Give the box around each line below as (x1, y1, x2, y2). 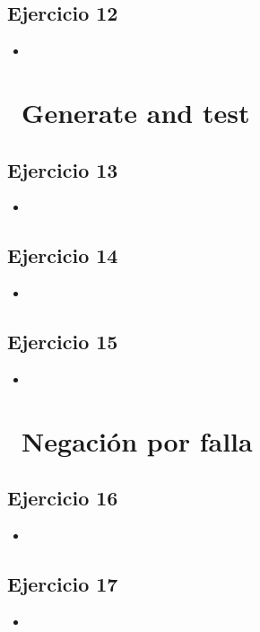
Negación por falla (22, 422, 253, 459)
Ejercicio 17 (7, 570, 118, 598)
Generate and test (22, 93, 250, 130)
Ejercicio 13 (7, 155, 118, 183)
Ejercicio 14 (7, 241, 118, 269)
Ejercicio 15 (7, 328, 118, 355)
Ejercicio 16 (7, 484, 118, 512)
